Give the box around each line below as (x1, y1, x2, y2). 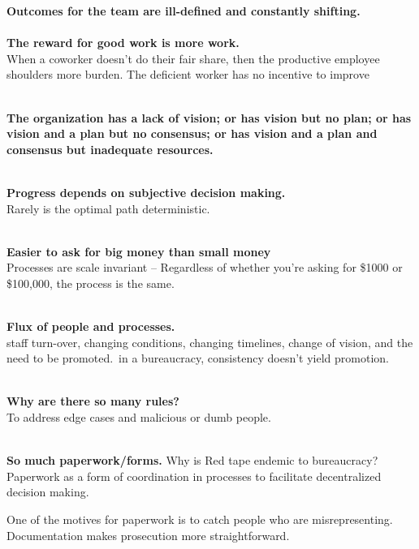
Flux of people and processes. (6, 318, 175, 335)
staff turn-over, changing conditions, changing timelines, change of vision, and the (6, 333, 413, 350)
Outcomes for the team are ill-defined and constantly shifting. (6, 2, 361, 19)
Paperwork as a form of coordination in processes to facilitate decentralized (6, 467, 382, 484)
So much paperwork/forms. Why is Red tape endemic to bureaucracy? (6, 452, 378, 469)
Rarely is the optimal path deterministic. (6, 199, 210, 217)
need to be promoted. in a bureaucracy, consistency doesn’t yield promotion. (6, 350, 389, 367)
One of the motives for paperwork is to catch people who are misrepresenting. (6, 511, 393, 528)
